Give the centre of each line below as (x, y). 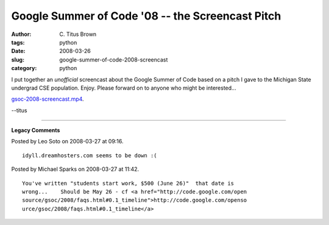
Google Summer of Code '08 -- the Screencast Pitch (146, 16)
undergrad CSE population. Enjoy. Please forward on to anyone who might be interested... (124, 88)
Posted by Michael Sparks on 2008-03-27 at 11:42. (75, 169)
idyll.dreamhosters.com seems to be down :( (90, 155)
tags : (18, 42)
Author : (21, 34)
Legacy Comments (36, 130)
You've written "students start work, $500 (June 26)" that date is (128, 183)
